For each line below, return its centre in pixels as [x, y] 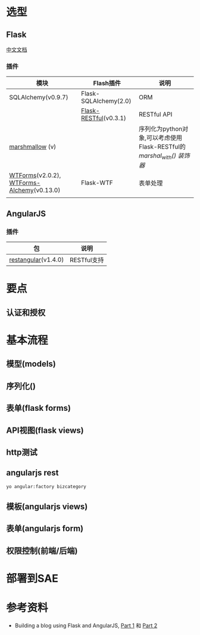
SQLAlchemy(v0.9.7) [39, 98]
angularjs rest [32, 473]
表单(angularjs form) [45, 529]
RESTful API [156, 115]
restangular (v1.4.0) [37, 260]
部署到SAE [32, 578]
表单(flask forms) [39, 408]
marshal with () [158, 156]
